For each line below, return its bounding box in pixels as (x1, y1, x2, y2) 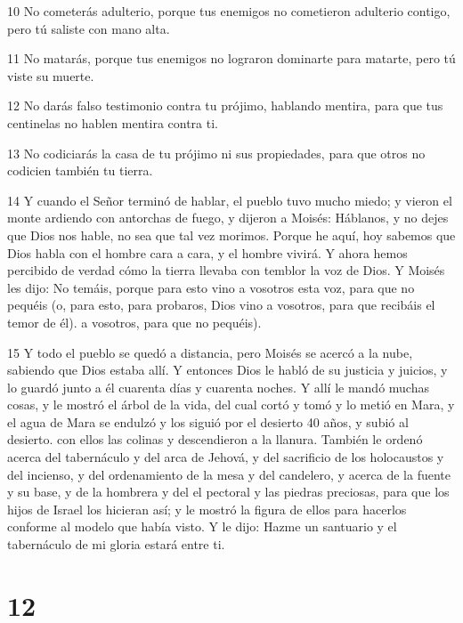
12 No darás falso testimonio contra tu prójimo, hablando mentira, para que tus (7, 96, 443, 115)
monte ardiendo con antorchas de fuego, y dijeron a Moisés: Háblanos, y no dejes (7, 208, 449, 227)
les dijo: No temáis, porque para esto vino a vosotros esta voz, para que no (7, 278, 415, 296)
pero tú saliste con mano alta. (7, 19, 170, 37)
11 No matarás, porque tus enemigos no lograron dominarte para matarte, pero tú (7, 49, 456, 68)
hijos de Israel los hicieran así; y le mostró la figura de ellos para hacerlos (7, 499, 407, 518)
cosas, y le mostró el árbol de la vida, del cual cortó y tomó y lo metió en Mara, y (7, 395, 455, 414)
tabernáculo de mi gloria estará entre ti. (7, 535, 225, 554)
